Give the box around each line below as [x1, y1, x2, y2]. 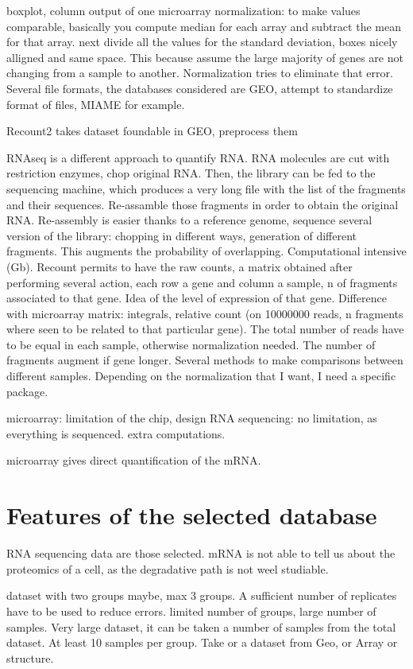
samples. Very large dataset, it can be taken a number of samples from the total [6, 618, 396, 635]
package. [6, 383, 48, 399]
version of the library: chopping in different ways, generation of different [6, 227, 357, 243]
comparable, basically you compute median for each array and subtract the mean [6, 18, 401, 34]
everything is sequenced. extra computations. [6, 425, 226, 441]
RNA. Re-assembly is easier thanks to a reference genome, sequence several [6, 212, 372, 228]
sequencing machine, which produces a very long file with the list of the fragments [6, 180, 406, 196]
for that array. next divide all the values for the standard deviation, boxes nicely [6, 33, 398, 50]
